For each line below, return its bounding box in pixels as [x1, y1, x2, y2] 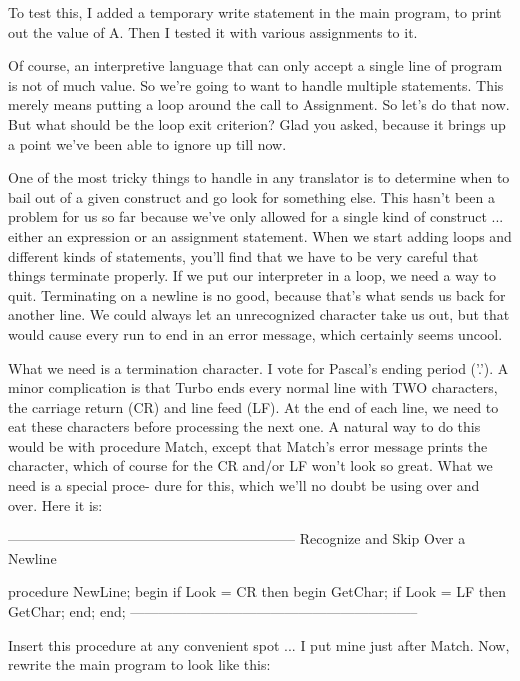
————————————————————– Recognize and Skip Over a [8, 528, 466, 549]
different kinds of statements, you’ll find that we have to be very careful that [8, 245, 479, 266]
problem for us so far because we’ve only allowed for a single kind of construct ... [8, 206, 504, 227]
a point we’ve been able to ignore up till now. [8, 133, 287, 154]
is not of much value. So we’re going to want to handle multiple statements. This [8, 74, 504, 95]
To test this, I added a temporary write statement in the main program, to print [8, 2, 502, 22]
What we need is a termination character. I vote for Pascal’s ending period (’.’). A [8, 357, 509, 378]
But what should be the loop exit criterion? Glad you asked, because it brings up [8, 113, 506, 134]
